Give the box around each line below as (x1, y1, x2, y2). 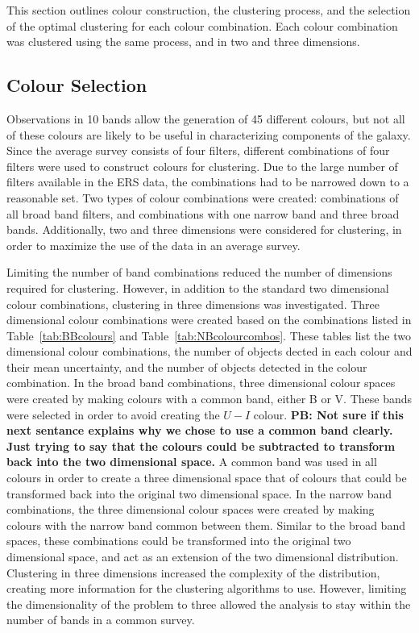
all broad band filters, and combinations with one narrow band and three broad (6, 205, 400, 222)
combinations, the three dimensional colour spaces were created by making (6, 501, 375, 518)
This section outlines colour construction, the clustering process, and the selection (6, 2, 411, 18)
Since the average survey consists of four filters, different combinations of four (6, 142, 390, 159)
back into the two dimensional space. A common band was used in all (6, 453, 377, 470)
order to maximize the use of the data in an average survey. (6, 236, 301, 253)
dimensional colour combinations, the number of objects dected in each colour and (6, 343, 413, 360)
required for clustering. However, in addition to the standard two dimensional (6, 279, 389, 296)
